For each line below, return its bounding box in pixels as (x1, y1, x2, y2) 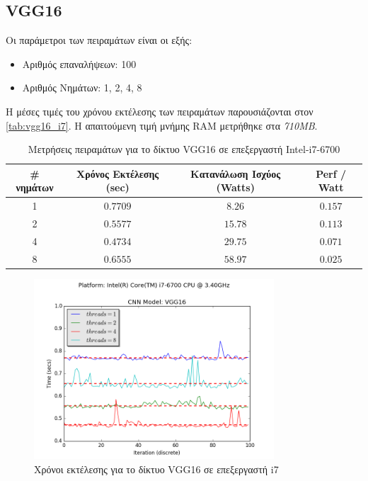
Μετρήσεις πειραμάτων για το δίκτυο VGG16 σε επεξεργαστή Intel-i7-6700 (28, 142, 340, 157)
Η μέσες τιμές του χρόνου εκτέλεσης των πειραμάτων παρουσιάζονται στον (6, 103, 314, 118)
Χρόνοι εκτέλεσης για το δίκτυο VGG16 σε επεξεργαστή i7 (34, 461, 279, 476)
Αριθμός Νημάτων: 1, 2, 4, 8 (22, 80, 142, 95)
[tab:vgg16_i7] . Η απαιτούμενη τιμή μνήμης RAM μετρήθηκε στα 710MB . (6, 118, 318, 132)
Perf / (316, 166, 347, 181)
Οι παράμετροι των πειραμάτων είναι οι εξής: (6, 33, 192, 47)
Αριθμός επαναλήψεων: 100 (22, 56, 137, 71)
